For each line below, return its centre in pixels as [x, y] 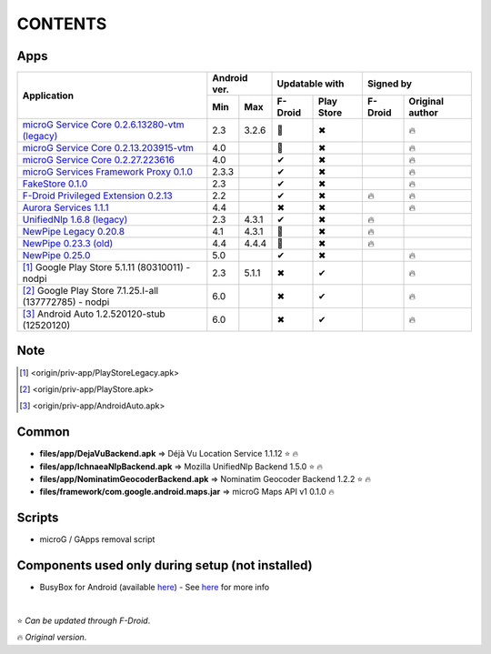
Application [48, 96]
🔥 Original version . [52, 638]
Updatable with [311, 84]
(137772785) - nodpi [66, 302]
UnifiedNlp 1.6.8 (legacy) [75, 220]
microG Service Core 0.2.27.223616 [98, 160]
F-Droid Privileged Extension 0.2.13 [97, 196]
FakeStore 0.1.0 [55, 184]
